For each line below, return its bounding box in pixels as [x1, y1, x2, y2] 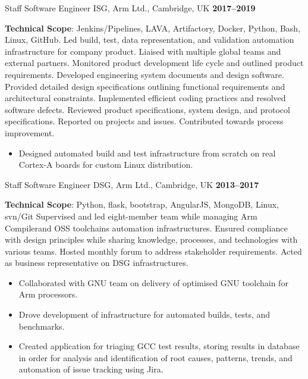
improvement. [5, 126, 55, 139]
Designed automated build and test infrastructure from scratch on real [18, 146, 276, 159]
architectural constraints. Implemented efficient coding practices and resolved [5, 92, 286, 104]
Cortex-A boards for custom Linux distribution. [18, 158, 193, 171]
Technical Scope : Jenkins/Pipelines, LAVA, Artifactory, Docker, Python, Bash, [5, 21, 301, 34]
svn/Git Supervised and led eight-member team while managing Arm [5, 209, 257, 222]
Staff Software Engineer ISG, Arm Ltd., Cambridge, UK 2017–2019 [5, 2, 256, 14]
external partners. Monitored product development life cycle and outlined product [5, 57, 304, 69]
